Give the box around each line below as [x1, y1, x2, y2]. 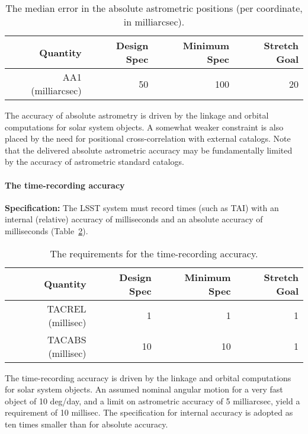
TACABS [47, 332, 86, 346]
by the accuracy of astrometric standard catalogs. [5, 155, 184, 168]
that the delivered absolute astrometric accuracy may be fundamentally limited [5, 143, 293, 156]
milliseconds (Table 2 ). [5, 224, 88, 237]
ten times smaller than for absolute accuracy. [5, 417, 168, 430]
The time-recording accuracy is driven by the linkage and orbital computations [5, 371, 291, 384]
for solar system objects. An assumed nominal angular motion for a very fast [5, 383, 283, 395]
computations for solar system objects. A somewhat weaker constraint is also [5, 120, 284, 133]
